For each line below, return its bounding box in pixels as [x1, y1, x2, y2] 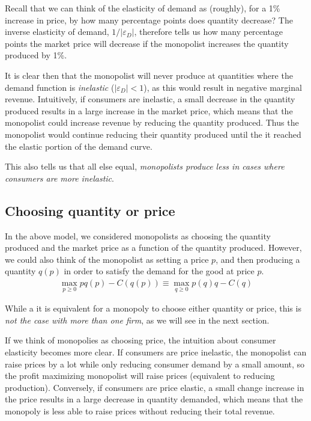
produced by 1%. [5, 49, 67, 61]
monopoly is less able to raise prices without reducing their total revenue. [5, 404, 275, 417]
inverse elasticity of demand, [5, 25, 109, 38]
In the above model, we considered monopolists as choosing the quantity [5, 229, 271, 242]
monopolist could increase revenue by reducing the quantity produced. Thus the [5, 116, 299, 129]
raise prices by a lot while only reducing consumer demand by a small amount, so [5, 357, 305, 370]
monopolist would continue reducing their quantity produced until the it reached [5, 128, 301, 140]
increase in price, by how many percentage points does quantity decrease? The [5, 13, 293, 26]
